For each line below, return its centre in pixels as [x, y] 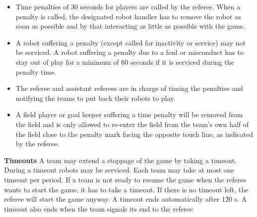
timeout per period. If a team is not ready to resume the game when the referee [125, 179]
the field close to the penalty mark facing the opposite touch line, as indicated [134, 134]
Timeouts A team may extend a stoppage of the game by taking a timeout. [120, 160]
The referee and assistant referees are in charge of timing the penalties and [129, 88]
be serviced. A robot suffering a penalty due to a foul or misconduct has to [129, 52]
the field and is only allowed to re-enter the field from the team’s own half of [132, 124]
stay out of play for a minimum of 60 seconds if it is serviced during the [125, 62]
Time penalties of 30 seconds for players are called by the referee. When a [128, 6]
